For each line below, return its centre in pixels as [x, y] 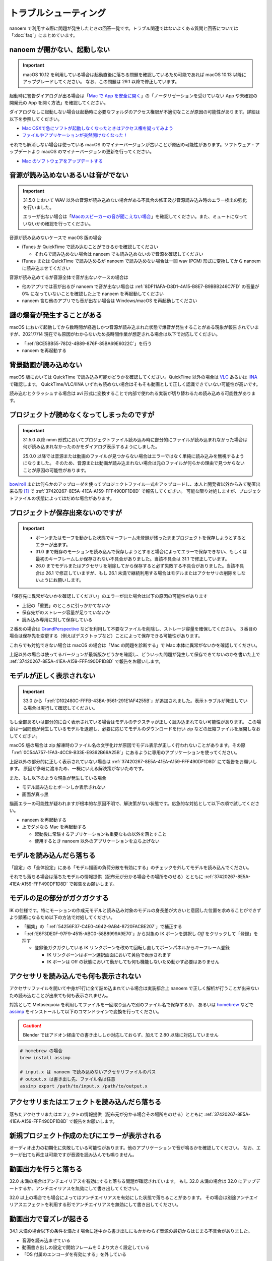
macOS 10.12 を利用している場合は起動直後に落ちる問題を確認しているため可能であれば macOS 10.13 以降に [134, 74]
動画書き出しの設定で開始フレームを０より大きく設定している [86, 1247]
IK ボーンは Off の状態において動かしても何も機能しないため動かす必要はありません [133, 962]
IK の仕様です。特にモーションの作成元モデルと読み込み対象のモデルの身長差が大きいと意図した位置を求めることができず [135, 910]
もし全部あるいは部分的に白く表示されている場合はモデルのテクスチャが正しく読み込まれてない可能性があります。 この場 [135, 722]
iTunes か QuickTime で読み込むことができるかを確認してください [90, 247]
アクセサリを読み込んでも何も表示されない [75, 976]
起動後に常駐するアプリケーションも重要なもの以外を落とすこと [101, 834]
